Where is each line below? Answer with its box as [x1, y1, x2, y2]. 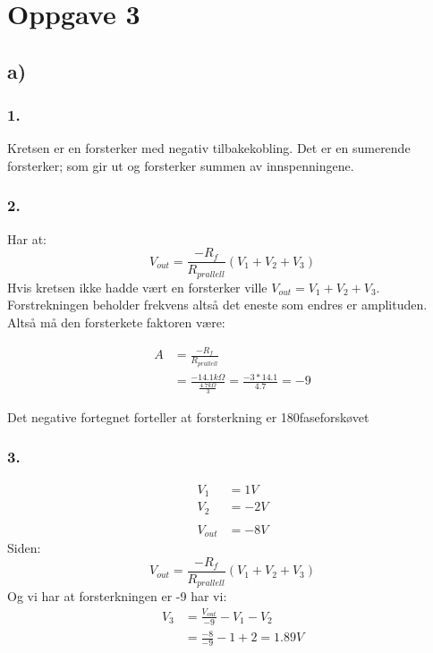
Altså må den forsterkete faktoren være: [7, 313, 225, 332]
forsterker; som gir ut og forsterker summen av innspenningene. [7, 156, 354, 174]
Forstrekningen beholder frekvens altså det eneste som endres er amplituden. [7, 295, 428, 314]
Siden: [7, 539, 41, 557]
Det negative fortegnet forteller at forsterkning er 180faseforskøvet [7, 407, 369, 426]
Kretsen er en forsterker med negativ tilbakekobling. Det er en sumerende [7, 139, 411, 157]
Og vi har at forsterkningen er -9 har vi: [7, 587, 227, 606]
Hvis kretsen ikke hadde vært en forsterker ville [7, 277, 267, 296]
